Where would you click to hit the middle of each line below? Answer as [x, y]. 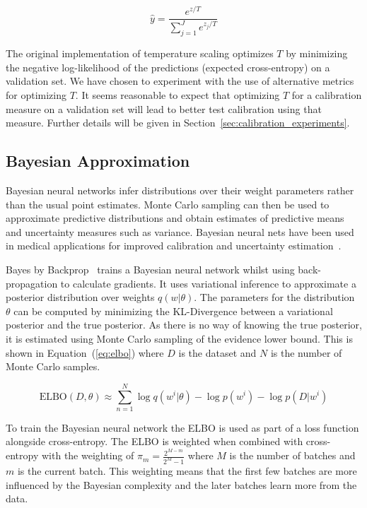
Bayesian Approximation [98, 161]
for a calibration [327, 95]
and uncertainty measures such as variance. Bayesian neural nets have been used [180, 231]
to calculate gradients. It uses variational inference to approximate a [208, 283]
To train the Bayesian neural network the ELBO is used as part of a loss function [182, 427]
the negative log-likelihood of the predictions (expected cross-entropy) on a [168, 67]
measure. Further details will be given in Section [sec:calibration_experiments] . [178, 123]
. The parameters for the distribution [274, 297]
